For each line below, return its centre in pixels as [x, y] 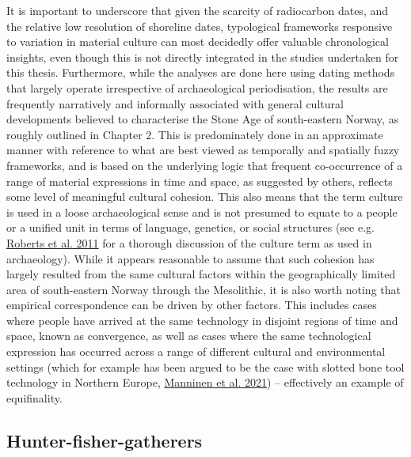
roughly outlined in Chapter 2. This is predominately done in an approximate [195, 134]
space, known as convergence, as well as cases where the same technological [189, 336]
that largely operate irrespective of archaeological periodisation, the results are [197, 87]
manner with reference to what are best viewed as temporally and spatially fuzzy [203, 150]
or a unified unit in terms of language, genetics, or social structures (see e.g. [190, 227]
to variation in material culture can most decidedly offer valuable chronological [198, 42]
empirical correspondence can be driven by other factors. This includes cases [192, 305]
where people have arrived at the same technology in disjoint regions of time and [202, 320]
